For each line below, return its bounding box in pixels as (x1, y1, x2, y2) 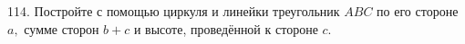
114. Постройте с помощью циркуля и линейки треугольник (7, 2, 340, 20)
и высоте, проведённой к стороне (133, 19, 318, 38)
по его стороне (377, 2, 459, 20)
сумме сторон (24, 19, 99, 38)
